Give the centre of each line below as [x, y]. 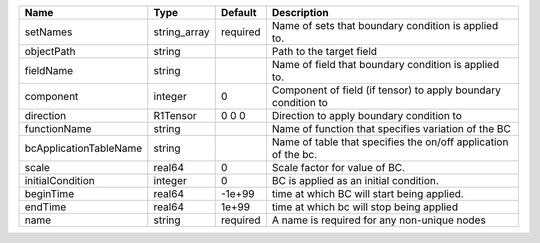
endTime [45, 207]
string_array [181, 32]
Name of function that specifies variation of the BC [391, 128]
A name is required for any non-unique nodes [379, 220]
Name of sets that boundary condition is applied [385, 25]
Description [300, 12]
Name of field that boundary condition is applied [385, 64]
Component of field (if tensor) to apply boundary [386, 90]
